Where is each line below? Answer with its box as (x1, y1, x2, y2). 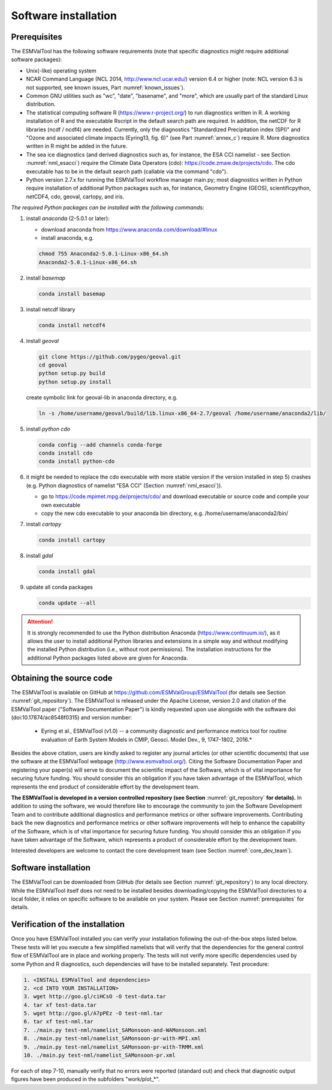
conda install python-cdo (38, 458, 115, 465)
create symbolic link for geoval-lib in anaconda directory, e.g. (26, 393, 178, 401)
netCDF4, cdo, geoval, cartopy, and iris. (26, 192, 125, 200)
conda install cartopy (38, 537, 105, 544)
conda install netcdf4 (38, 321, 105, 329)
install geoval (26, 337, 59, 344)
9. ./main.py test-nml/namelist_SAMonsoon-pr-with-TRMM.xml (23, 1043, 204, 1050)
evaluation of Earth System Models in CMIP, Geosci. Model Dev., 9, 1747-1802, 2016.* (41, 736, 252, 743)
